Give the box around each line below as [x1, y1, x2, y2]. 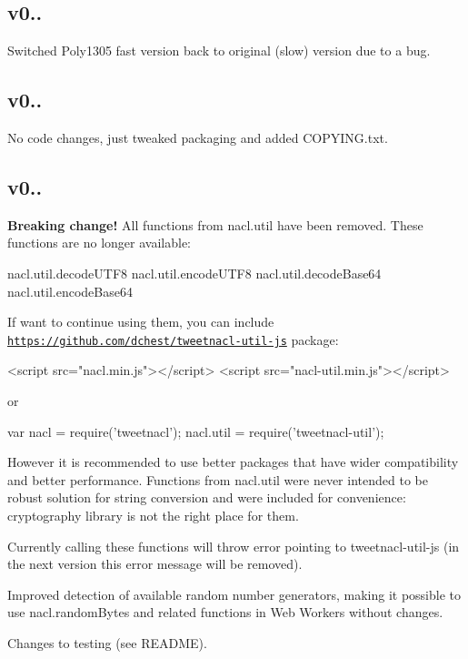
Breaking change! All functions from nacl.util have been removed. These [7, 215, 423, 234]
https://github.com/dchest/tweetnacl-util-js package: [7, 329, 339, 349]
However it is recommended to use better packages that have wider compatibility [7, 452, 459, 471]
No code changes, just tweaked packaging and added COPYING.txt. [7, 128, 388, 147]
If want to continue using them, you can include [7, 312, 274, 331]
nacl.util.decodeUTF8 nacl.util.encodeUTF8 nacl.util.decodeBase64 [7, 263, 382, 282]
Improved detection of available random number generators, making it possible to [7, 584, 461, 603]
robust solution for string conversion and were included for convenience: [7, 488, 406, 507]
